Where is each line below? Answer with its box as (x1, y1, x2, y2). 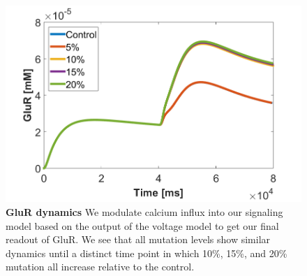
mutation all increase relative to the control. (6, 259, 195, 274)
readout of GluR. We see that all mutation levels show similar (6, 232, 271, 247)
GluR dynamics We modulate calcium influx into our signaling (6, 204, 283, 219)
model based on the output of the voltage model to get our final (6, 218, 279, 233)
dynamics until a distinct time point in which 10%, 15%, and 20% (6, 245, 287, 260)
